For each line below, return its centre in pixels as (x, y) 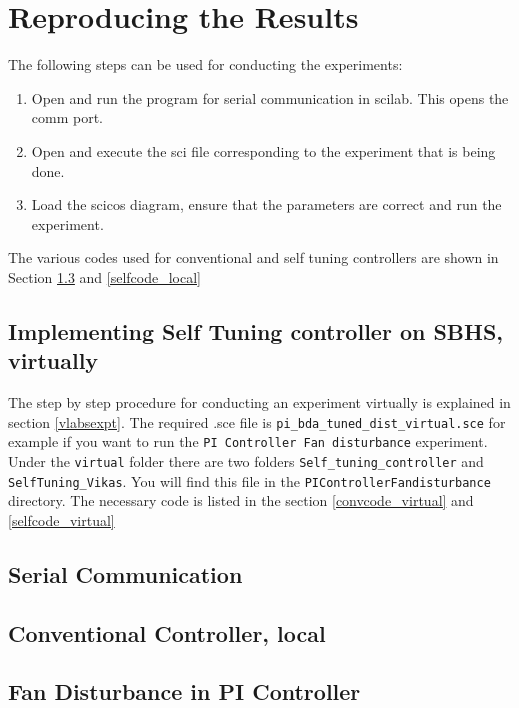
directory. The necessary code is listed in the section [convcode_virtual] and (241, 500)
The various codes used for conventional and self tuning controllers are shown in (253, 257)
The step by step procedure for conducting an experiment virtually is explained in (259, 402)
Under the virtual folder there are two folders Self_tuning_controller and (246, 460)
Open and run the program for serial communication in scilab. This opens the (270, 97)
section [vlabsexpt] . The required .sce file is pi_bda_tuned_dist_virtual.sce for (257, 421)
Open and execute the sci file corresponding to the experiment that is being (263, 150)
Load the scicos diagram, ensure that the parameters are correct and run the (266, 204)
